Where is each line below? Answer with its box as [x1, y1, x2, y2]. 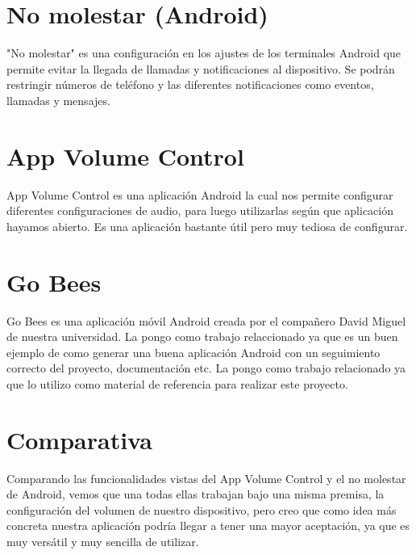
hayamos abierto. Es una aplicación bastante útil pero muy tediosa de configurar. [6, 217, 408, 234]
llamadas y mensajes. [6, 91, 110, 108]
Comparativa [6, 423, 152, 456]
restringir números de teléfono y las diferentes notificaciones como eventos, [6, 76, 374, 93]
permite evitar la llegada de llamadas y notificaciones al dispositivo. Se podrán [6, 60, 395, 77]
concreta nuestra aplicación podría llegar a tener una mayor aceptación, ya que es [6, 517, 410, 534]
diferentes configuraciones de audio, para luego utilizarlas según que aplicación [6, 202, 393, 219]
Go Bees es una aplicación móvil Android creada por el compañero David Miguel [6, 312, 406, 329]
